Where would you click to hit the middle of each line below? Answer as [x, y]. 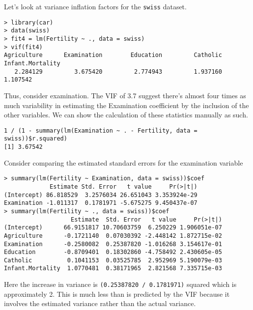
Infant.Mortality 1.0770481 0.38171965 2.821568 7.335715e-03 [113, 268]
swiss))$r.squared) [36, 139]
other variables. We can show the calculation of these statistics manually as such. [126, 115]
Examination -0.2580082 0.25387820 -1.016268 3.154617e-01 [113, 244]
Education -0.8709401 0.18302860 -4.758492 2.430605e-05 [113, 252]
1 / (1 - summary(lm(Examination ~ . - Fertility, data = [101, 130]
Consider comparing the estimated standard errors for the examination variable [124, 162]
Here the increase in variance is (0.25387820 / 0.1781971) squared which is [120, 284]
